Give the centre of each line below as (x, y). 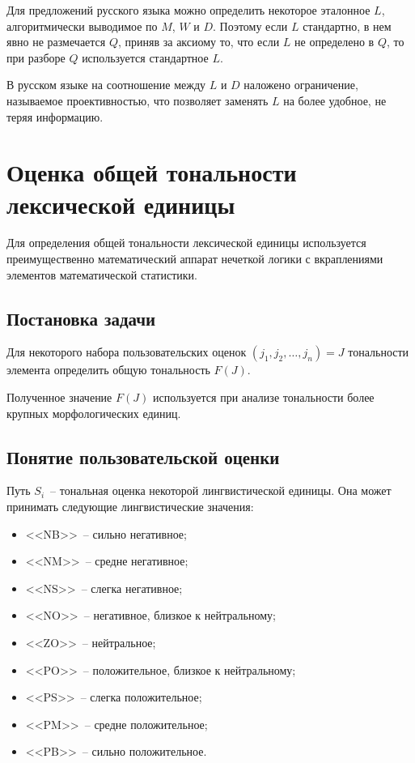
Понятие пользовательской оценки (143, 456)
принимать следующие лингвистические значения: (130, 507)
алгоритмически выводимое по (82, 26)
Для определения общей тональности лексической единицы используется (186, 243)
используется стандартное (145, 57)
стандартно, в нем (347, 26)
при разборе (36, 57)
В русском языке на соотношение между (106, 85)
